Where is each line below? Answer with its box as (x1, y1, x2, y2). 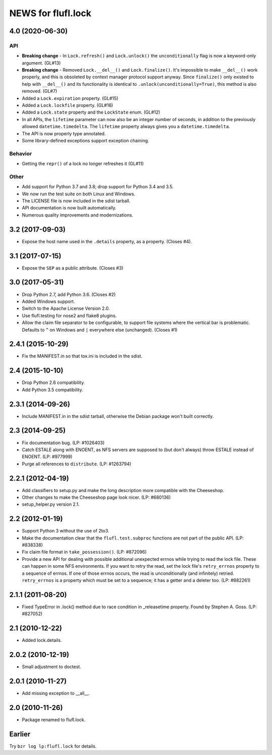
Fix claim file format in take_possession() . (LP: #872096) (22, 549, 147, 555)
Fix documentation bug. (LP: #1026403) (22, 440, 105, 446)
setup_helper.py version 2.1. (22, 501, 80, 507)
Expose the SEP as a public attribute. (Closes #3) (22, 265, 123, 271)
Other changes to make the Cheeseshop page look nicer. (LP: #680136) (22, 495, 171, 500)
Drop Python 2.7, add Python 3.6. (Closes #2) (22, 291, 116, 297)
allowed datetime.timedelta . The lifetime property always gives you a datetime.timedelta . (22, 124, 230, 130)
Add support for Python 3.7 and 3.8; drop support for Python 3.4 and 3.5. (22, 184, 174, 190)
